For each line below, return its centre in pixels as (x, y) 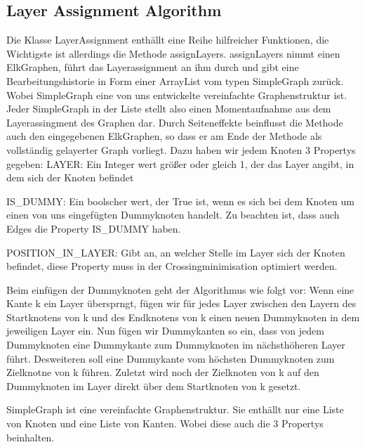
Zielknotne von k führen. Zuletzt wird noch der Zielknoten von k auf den (163, 372)
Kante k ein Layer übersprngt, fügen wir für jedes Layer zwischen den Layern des (181, 303)
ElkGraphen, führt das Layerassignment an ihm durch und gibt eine (153, 67)
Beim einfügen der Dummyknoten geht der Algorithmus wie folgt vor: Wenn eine (180, 289)
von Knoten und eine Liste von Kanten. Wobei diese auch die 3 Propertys (165, 423)
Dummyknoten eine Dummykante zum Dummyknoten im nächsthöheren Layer (176, 345)
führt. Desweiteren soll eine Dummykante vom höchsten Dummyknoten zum (171, 358)
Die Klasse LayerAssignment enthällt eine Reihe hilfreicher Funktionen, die (168, 40)
